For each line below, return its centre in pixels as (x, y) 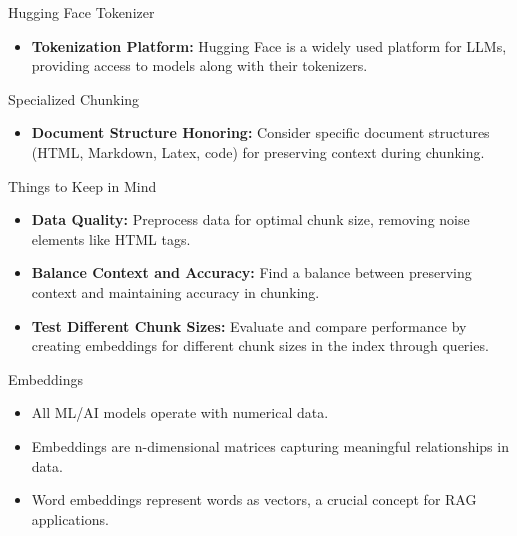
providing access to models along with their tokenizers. (199, 65)
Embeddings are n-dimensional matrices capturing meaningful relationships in (270, 445)
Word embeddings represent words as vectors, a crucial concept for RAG (254, 499)
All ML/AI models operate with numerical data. (180, 412)
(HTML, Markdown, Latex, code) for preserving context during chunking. (258, 151)
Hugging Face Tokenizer (81, 12)
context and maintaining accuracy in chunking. (175, 291)
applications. (70, 518)
